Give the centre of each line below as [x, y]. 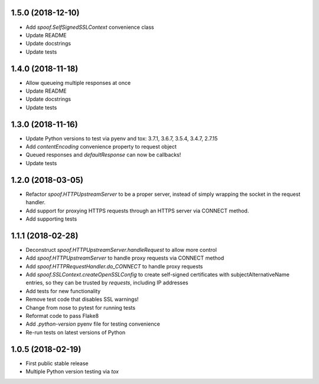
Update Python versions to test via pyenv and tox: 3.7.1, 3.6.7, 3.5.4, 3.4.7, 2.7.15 [122, 138]
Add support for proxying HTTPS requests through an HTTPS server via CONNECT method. [137, 211]
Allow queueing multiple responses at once [78, 83]
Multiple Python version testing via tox [72, 372]
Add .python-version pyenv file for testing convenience [93, 324]
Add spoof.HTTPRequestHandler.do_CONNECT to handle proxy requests [114, 266]
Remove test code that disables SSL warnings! [82, 299]
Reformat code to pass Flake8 [62, 316]
